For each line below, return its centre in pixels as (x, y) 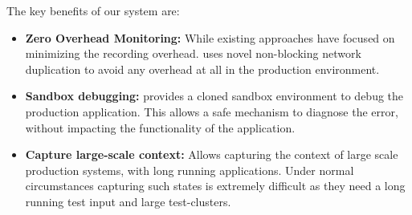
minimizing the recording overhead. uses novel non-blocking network (193, 53)
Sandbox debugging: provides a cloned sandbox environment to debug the (214, 96)
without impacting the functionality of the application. (160, 127)
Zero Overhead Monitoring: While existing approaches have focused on (210, 37)
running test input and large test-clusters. (128, 201)
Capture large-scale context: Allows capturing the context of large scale (212, 154)
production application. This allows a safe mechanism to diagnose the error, (212, 111)
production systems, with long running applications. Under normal (190, 170)
